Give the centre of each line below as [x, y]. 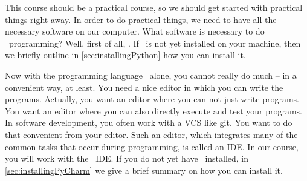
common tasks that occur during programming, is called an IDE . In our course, [152, 146]
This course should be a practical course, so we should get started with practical [154, 7]
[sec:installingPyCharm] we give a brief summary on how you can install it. [144, 170]
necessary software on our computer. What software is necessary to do [135, 31]
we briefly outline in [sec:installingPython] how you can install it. [125, 55]
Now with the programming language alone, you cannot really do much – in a [151, 75]
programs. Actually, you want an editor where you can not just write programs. [152, 99]
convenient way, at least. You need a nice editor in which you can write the [144, 87]
